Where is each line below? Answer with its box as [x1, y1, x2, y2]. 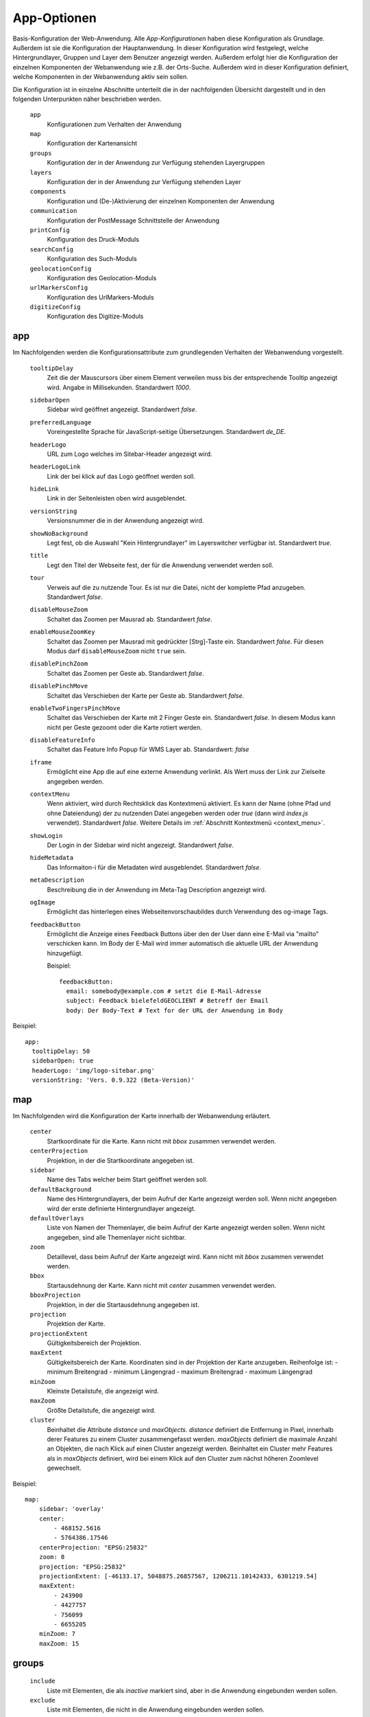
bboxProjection [29, 1291, 82, 1299]
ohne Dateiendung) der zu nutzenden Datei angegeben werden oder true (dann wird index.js [47, 809, 308, 817]
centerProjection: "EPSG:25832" [38, 1543, 148, 1551]
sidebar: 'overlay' [38, 1505, 105, 1513]
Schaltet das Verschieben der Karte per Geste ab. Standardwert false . [47, 691, 245, 700]
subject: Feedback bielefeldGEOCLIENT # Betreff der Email [66, 997, 269, 1005]
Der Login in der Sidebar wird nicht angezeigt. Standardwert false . [47, 841, 234, 849]
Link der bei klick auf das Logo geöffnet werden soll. [47, 472, 195, 480]
